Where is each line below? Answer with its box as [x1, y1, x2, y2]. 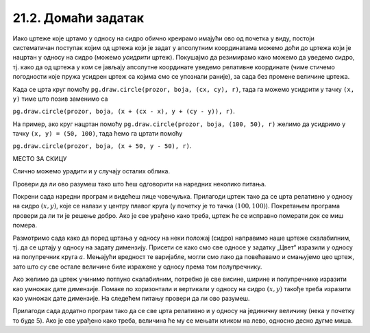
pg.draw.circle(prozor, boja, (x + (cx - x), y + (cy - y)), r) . [12, 107, 236, 116]
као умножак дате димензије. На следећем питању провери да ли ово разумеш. [12, 294, 250, 302]
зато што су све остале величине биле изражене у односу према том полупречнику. [12, 262, 262, 271]
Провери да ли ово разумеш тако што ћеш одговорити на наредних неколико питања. [12, 180, 267, 188]
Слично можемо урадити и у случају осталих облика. [12, 167, 171, 175]
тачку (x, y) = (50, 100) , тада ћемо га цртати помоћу [12, 129, 183, 138]
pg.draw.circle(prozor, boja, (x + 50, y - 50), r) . [12, 142, 192, 150]
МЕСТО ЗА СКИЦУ [12, 154, 67, 162]
